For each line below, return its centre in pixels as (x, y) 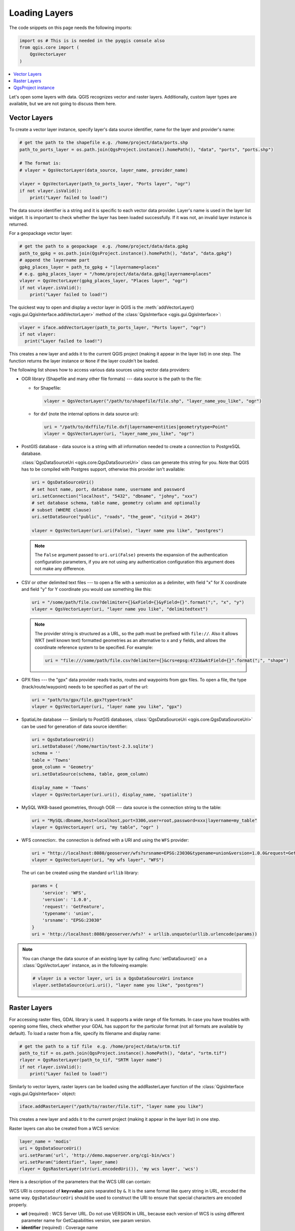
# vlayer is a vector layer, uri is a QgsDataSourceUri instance (113, 978)
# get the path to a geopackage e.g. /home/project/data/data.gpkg (104, 246)
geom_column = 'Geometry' (63, 767)
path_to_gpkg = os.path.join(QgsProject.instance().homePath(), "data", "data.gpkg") (126, 253)
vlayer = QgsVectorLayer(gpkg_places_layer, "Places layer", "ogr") (104, 281)
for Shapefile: (47, 388)
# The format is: (40, 163)
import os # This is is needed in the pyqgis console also (92, 40)
